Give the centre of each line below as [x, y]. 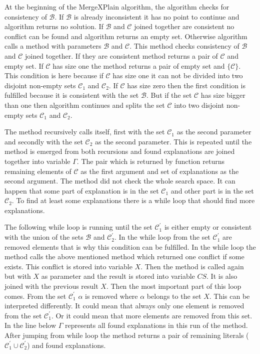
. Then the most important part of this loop [174, 286]
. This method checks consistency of [184, 46]
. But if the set [169, 95]
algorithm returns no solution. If [54, 26]
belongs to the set [174, 296]
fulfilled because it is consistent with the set [72, 95]
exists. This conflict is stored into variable [68, 266]
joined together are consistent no [184, 26]
